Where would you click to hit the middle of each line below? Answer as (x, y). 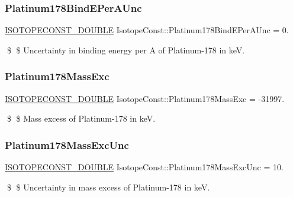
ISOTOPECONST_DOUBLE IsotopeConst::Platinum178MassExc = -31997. (145, 98)
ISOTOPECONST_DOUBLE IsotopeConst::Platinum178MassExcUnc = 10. (144, 167)
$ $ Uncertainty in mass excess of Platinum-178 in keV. (108, 187)
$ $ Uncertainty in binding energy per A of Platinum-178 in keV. (126, 50)
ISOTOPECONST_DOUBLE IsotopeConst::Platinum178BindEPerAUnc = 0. (147, 30)
